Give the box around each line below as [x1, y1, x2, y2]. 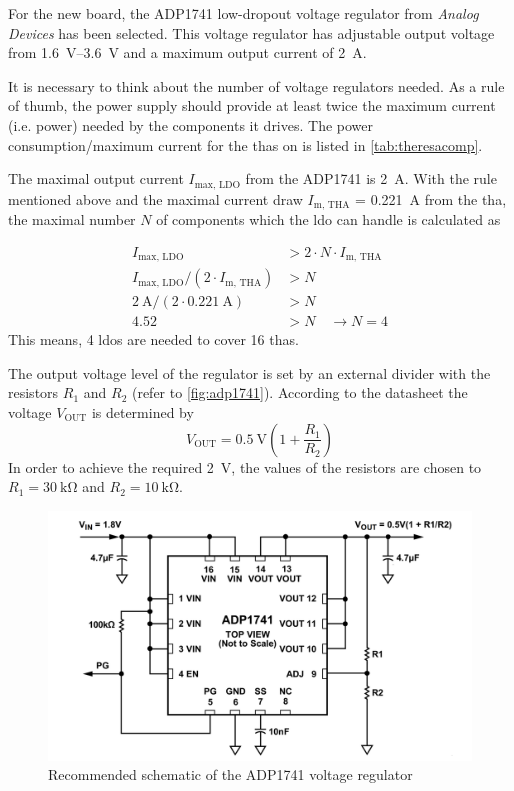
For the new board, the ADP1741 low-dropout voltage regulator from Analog [8, 3, 479, 23]
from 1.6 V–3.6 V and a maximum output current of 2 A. [8, 42, 367, 63]
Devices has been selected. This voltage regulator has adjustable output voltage [8, 22, 495, 43]
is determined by [91, 402, 194, 423]
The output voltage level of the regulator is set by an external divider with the [8, 362, 491, 383]
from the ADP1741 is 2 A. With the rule [245, 168, 497, 189]
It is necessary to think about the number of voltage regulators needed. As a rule [8, 75, 505, 96]
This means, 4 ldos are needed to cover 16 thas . [8, 329, 299, 350]
